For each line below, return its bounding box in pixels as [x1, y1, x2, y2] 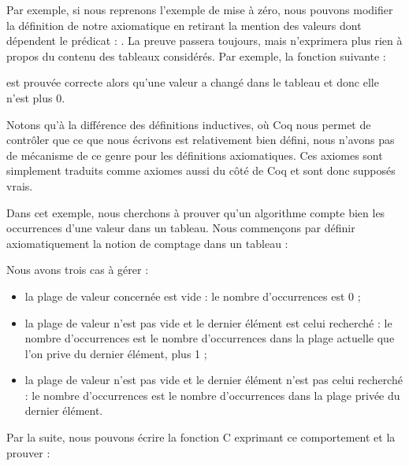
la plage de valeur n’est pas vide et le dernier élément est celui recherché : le [24, 314, 392, 331]
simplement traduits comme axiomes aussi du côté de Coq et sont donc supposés [6, 162, 396, 179]
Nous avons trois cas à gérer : [6, 261, 149, 278]
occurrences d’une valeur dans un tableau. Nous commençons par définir [6, 220, 355, 236]
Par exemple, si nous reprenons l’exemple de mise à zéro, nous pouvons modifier [6, 2, 393, 17]
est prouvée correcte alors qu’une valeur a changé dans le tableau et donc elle [6, 74, 379, 91]
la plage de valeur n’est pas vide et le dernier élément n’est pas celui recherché [24, 372, 403, 388]
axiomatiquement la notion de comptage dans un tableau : [6, 235, 288, 251]
